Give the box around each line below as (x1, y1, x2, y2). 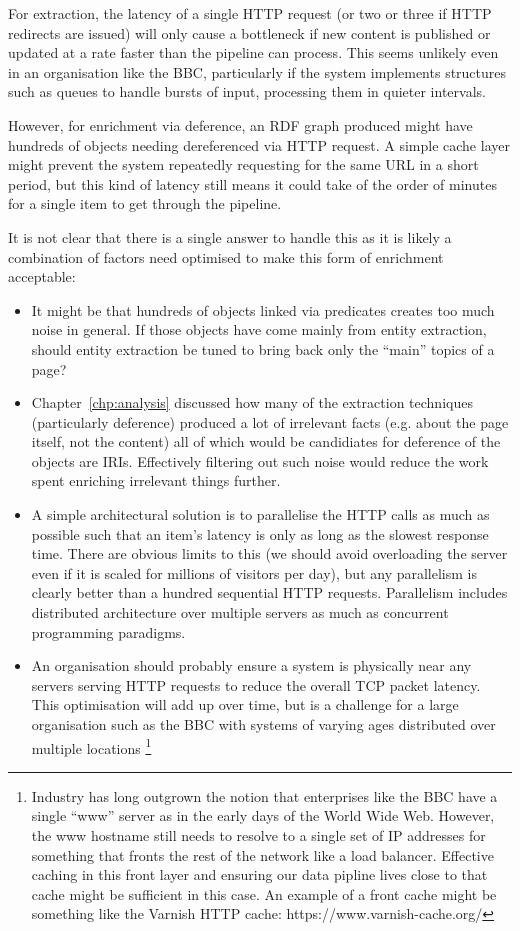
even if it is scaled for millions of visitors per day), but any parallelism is (31, 562, 477, 583)
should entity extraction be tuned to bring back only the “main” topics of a (31, 338, 495, 359)
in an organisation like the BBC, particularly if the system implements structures (8, 61, 507, 82)
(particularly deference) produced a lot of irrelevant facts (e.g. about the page (31, 411, 509, 432)
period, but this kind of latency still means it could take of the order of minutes (8, 173, 497, 194)
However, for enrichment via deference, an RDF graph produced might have (8, 114, 473, 135)
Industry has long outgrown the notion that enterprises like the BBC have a (31, 785, 498, 806)
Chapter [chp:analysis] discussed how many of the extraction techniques (31, 392, 473, 413)
